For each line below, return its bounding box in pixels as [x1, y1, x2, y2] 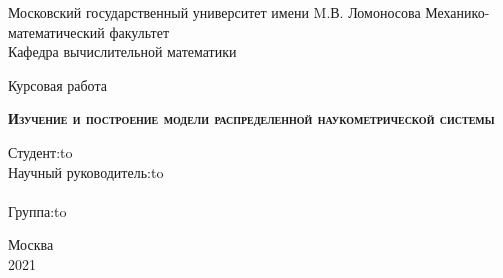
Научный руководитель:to [8, 161, 164, 182]
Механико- [425, 2, 490, 22]
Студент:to [8, 141, 73, 162]
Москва [8, 234, 54, 255]
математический [8, 21, 105, 42]
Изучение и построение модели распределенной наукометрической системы [8, 108, 495, 129]
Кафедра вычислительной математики [8, 41, 237, 62]
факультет [109, 21, 169, 42]
